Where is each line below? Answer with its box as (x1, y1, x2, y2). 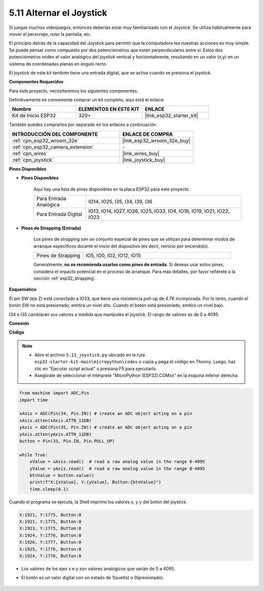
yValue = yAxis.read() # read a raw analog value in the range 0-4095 (29, 466, 205, 471)
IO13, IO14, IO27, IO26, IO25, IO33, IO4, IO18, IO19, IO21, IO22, (88, 208, 230, 215)
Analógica (36, 201, 60, 208)
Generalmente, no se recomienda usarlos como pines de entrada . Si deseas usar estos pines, (33, 262, 224, 268)
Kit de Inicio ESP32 (12, 112, 56, 119)
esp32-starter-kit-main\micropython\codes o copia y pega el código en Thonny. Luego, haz (34, 359, 236, 365)
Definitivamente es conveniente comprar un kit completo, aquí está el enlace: (9, 97, 165, 103)
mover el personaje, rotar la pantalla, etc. (9, 31, 92, 37)
